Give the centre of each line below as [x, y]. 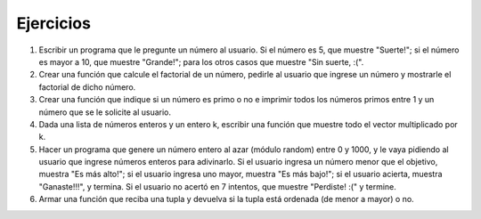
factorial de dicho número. [87, 87]
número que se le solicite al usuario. [105, 112]
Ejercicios [53, 23]
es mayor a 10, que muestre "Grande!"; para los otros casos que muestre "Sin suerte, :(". [201, 61]
